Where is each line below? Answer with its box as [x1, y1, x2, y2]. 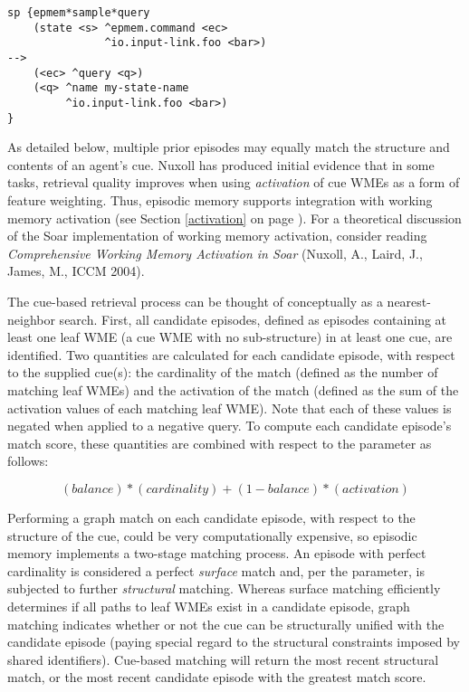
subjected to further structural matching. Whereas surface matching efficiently [7, 579, 441, 598]
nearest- [387, 292, 431, 310]
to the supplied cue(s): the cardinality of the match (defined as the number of [7, 363, 438, 382]
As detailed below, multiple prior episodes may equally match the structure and [7, 137, 450, 156]
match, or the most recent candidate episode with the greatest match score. [7, 668, 426, 687]
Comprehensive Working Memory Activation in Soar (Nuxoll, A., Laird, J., [7, 243, 423, 262]
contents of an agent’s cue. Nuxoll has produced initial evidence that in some [7, 155, 435, 174]
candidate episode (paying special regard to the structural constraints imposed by [7, 632, 461, 651]
